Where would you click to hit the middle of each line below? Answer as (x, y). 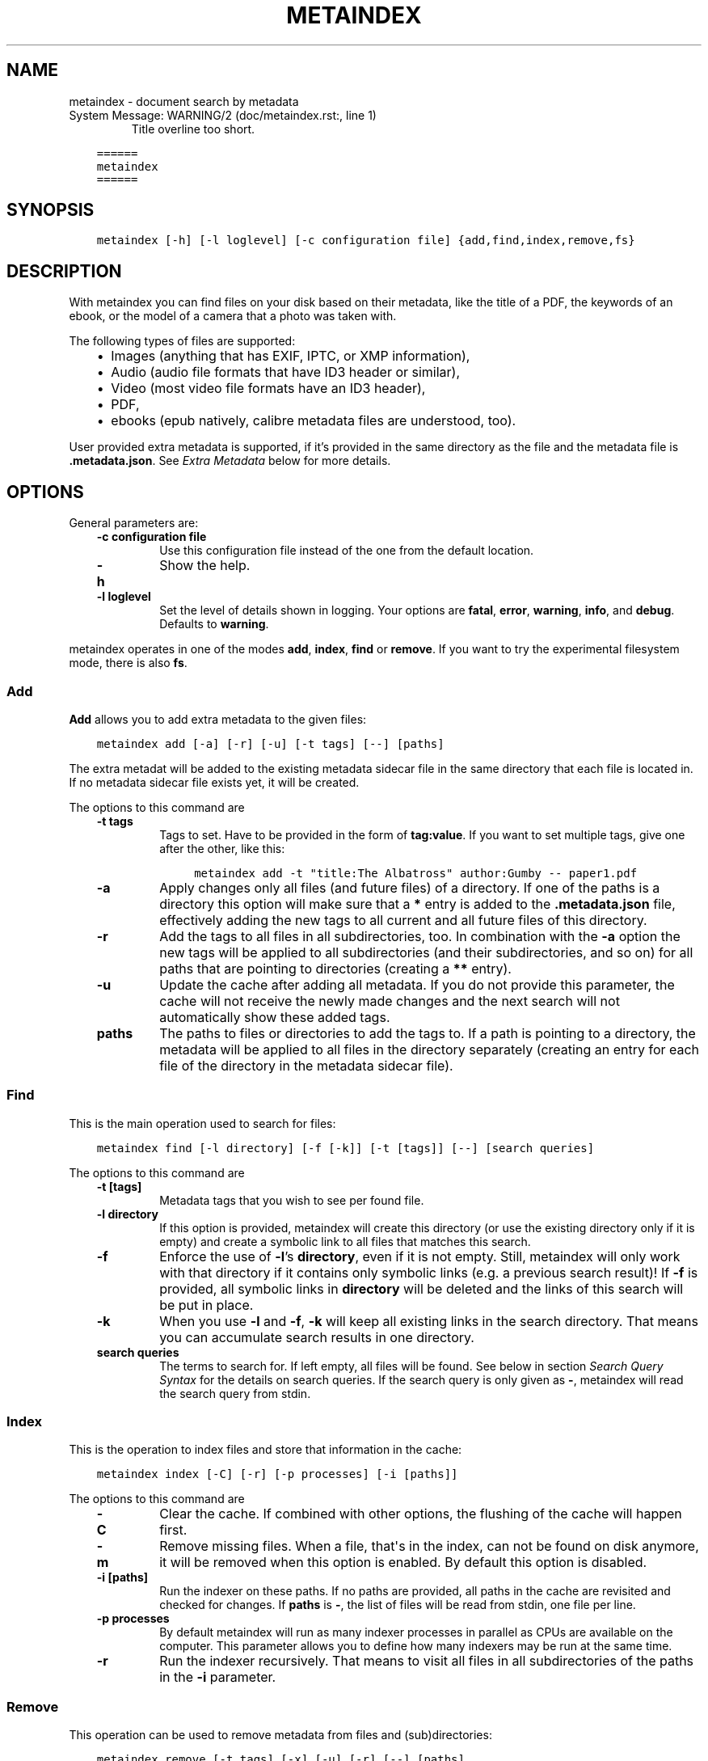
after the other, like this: (222, 848)
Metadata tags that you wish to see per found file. (292, 1200)
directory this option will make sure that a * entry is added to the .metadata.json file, (417, 904)
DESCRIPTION (64, 271)
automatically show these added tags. (275, 1017)
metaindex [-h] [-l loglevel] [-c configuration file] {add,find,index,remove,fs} (366, 241)
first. (173, 1530)
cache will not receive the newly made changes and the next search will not (390, 1001)
